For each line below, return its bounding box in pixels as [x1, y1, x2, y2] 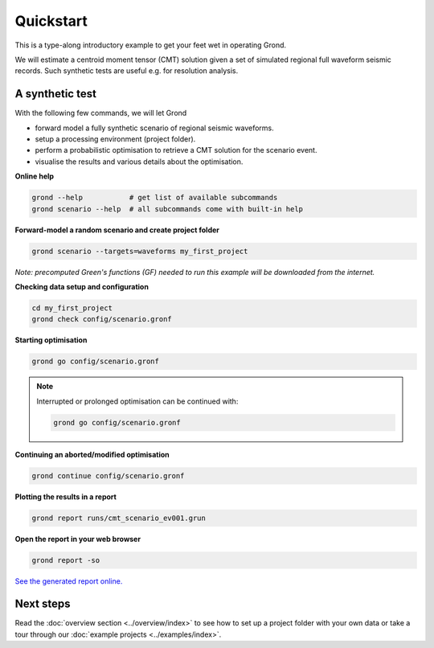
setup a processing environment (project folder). [35, 134, 196, 144]
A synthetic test [14, 87, 96, 100]
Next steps [14, 597, 71, 611]
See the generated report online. [14, 576, 123, 586]
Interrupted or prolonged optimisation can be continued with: [36, 396, 239, 406]
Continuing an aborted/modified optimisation [14, 449, 170, 459]
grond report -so [31, 556, 100, 564]
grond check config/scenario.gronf [31, 314, 172, 324]
